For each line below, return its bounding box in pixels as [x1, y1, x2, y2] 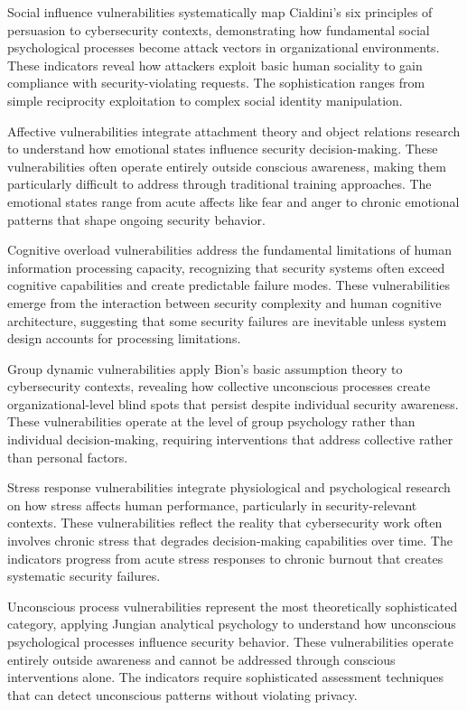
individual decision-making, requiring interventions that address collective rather [7, 430, 453, 449]
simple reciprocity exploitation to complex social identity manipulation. [7, 90, 403, 109]
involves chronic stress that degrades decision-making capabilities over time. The [7, 531, 453, 550]
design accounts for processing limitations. [7, 329, 241, 348]
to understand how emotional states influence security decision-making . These [7, 139, 438, 158]
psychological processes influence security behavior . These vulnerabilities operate [7, 632, 453, 650]
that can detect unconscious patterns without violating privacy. [7, 685, 358, 704]
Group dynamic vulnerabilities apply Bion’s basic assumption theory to [7, 359, 403, 378]
